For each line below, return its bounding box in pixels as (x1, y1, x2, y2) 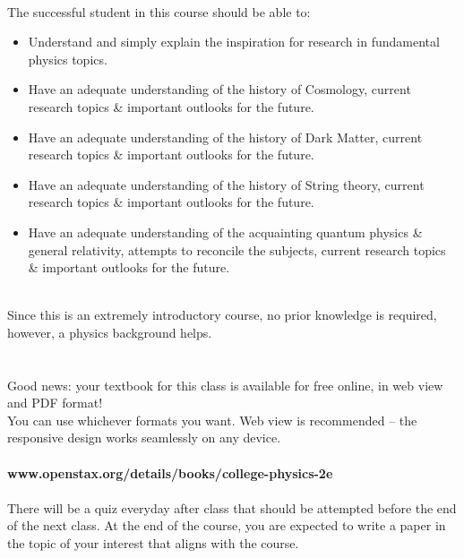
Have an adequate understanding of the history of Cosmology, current (28, 80, 411, 99)
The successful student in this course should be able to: (7, 2, 311, 21)
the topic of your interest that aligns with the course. (7, 534, 299, 553)
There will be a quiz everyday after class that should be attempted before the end (7, 498, 457, 517)
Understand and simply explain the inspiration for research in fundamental (28, 32, 440, 51)
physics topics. (28, 49, 107, 68)
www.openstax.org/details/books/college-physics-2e (7, 463, 333, 482)
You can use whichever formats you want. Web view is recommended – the (7, 410, 417, 429)
